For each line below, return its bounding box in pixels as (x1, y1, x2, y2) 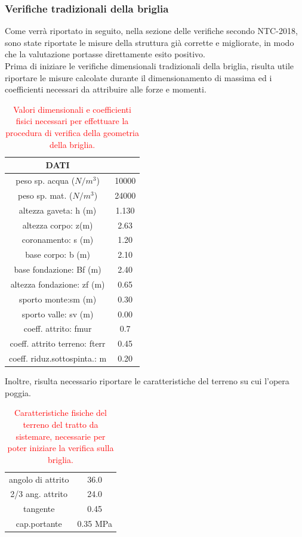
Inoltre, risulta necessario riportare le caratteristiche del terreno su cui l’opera (5, 375, 289, 387)
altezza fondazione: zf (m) (10, 277, 105, 290)
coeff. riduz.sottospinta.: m (9, 352, 107, 365)
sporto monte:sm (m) (19, 292, 97, 305)
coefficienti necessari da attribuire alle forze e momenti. (5, 83, 207, 95)
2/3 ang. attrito (10, 487, 68, 500)
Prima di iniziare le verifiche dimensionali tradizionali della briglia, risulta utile (5, 60, 294, 72)
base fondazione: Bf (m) (14, 263, 101, 276)
